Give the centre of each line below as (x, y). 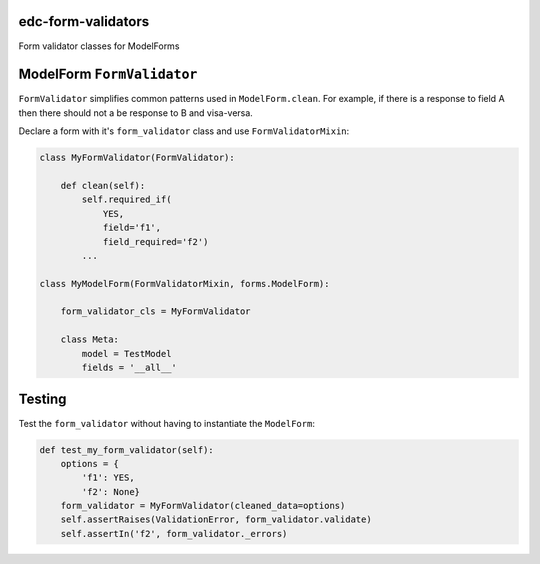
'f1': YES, (108, 478)
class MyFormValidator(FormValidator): (137, 158)
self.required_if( (126, 199)
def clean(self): (103, 185)
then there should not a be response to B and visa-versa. (136, 112)
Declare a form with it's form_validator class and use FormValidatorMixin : (184, 131)
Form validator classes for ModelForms (99, 46)
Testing (42, 399)
